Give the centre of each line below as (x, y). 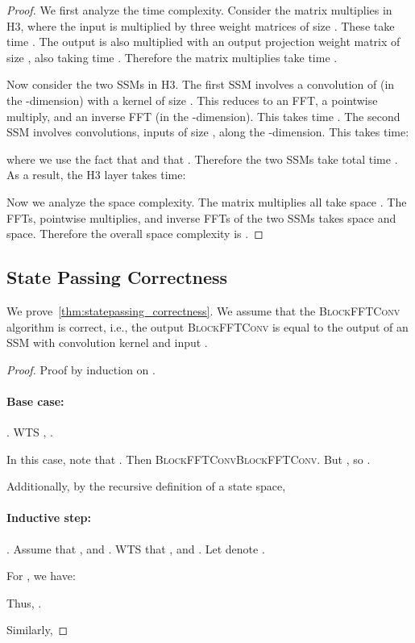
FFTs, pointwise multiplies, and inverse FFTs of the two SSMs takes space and (201, 217)
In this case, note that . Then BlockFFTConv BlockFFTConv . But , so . (189, 459)
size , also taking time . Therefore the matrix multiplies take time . (172, 57)
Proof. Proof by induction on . (81, 369)
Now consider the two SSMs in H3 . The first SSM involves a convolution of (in (201, 84)
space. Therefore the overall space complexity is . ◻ (135, 234)
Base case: (35, 401)
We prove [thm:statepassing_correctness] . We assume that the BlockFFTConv (203, 310)
